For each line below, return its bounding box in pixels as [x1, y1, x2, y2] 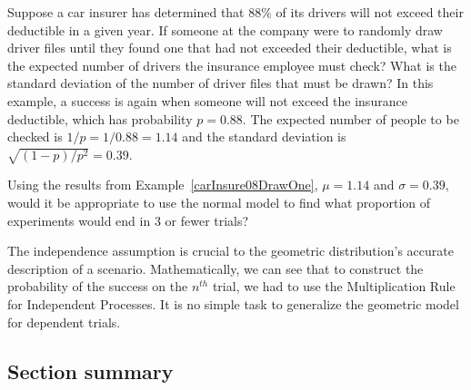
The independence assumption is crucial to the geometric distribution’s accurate [7, 241, 454, 260]
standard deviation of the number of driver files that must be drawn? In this [7, 73, 434, 93]
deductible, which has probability [7, 109, 193, 128]
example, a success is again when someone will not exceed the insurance [7, 91, 407, 110]
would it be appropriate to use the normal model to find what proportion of [7, 193, 431, 212]
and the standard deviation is [182, 127, 346, 146]
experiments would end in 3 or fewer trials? [7, 210, 249, 229]
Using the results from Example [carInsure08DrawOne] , [7, 175, 318, 194]
